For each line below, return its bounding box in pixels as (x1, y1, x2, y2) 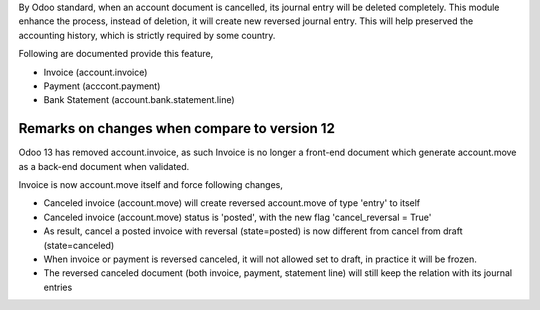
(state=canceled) (43, 239, 115, 251)
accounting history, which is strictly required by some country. (18, 29, 276, 41)
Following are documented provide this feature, (18, 48, 214, 60)
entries (43, 281, 73, 293)
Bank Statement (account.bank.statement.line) (43, 94, 235, 106)
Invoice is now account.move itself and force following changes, (18, 179, 284, 191)
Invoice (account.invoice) (43, 66, 148, 78)
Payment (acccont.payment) (43, 80, 161, 92)
